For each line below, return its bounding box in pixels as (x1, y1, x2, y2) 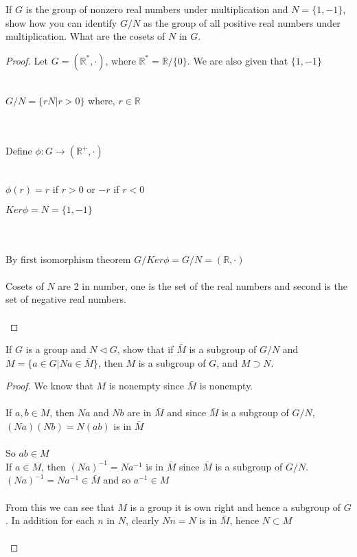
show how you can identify (5, 15, 117, 30)
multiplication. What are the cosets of (5, 29, 165, 43)
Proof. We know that (5, 378, 93, 393)
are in (127, 405, 152, 420)
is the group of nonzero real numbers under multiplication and (25, 2, 288, 16)
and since (167, 405, 207, 420)
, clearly (125, 513, 159, 527)
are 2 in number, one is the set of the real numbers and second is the (58, 278, 347, 293)
